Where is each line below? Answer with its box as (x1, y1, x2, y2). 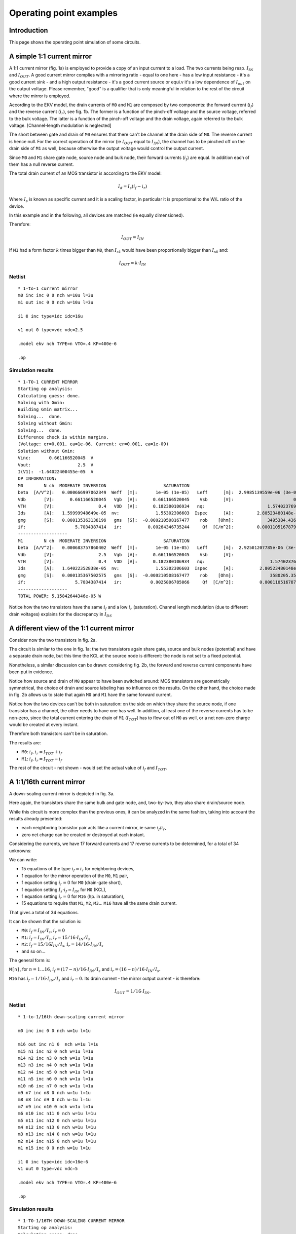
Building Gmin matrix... (18, 407, 78, 412)
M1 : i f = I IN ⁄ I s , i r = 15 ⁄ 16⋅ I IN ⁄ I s (21, 934, 90, 941)
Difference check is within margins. (18, 434, 110, 440)
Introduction (9, 26, 48, 35)
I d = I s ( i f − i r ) (118, 183, 148, 190)
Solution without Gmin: (18, 448, 75, 454)
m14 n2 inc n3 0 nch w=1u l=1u (18, 1055, 94, 1061)
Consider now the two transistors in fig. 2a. (9, 637, 97, 643)
